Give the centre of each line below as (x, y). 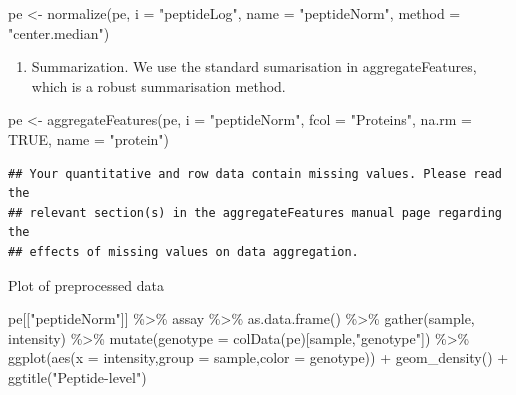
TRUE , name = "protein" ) (89, 138)
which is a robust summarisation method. (158, 85)
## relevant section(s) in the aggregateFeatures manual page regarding (255, 212)
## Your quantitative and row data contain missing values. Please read (255, 173)
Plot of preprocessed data (86, 284)
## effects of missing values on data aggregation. (183, 251)
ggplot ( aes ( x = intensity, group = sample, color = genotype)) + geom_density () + (258, 357)
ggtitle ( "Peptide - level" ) (77, 376)
